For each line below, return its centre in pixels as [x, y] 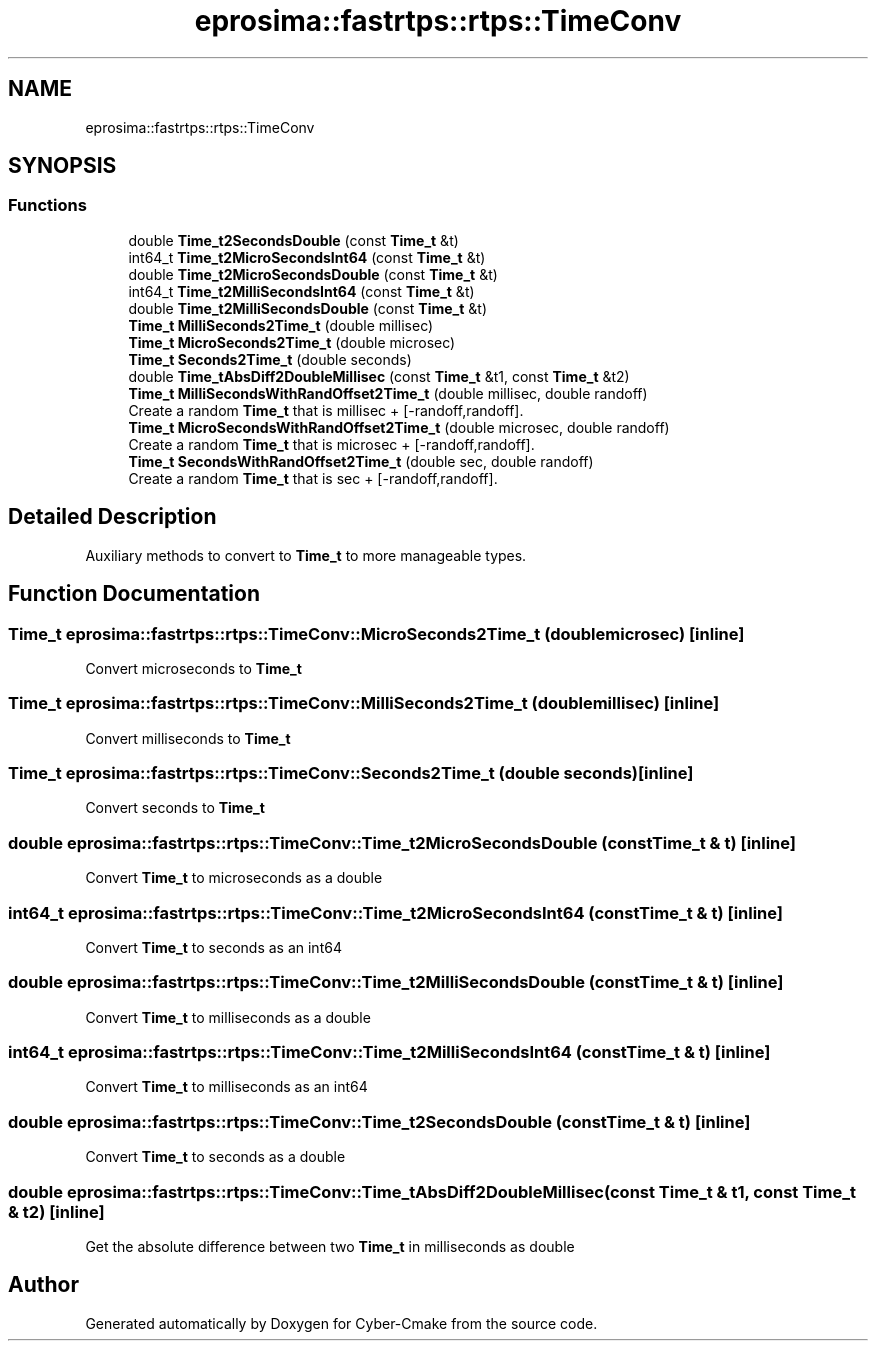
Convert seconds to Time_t [175, 808]
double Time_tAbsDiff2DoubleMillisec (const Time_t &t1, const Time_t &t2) [379, 376]
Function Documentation [134, 594]
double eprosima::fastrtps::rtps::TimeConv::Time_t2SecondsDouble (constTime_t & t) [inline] [379, 1121]
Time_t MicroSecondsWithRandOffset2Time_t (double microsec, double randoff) [399, 427]
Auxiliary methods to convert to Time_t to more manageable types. [306, 555]
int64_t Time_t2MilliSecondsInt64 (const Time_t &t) [301, 291]
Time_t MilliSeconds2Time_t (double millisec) [281, 325]
